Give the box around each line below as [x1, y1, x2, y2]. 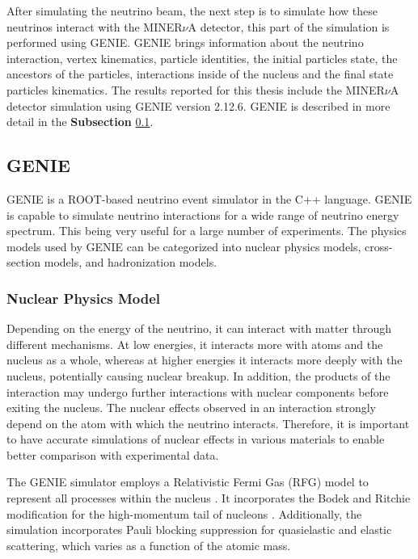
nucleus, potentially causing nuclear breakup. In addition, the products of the [6, 367, 391, 384]
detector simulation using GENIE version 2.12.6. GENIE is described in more [6, 97, 391, 114]
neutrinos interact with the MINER [6, 18, 183, 35]
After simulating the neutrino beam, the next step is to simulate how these [6, 2, 378, 19]
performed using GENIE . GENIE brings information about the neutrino [6, 34, 364, 51]
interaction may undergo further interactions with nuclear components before [6, 383, 389, 400]
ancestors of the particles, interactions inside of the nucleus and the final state [6, 65, 394, 82]
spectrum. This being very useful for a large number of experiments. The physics [6, 222, 407, 239]
